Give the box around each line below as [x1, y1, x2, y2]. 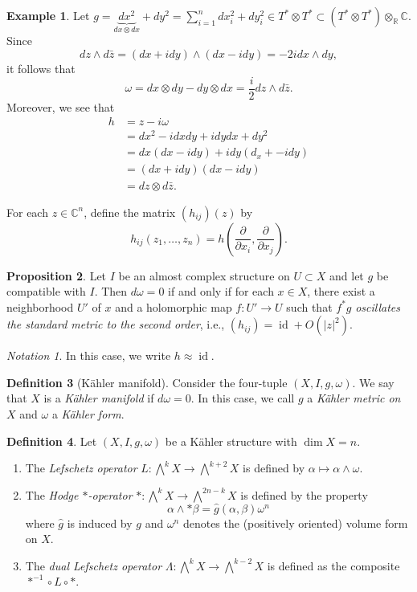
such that [286, 298, 333, 315]
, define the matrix [84, 203, 176, 220]
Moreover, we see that [6, 98, 115, 115]
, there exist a [307, 283, 375, 300]
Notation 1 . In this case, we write [6, 347, 171, 364]
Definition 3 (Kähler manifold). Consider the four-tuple [6, 374, 288, 390]
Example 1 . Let [6, 7, 90, 23]
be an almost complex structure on [118, 267, 290, 284]
